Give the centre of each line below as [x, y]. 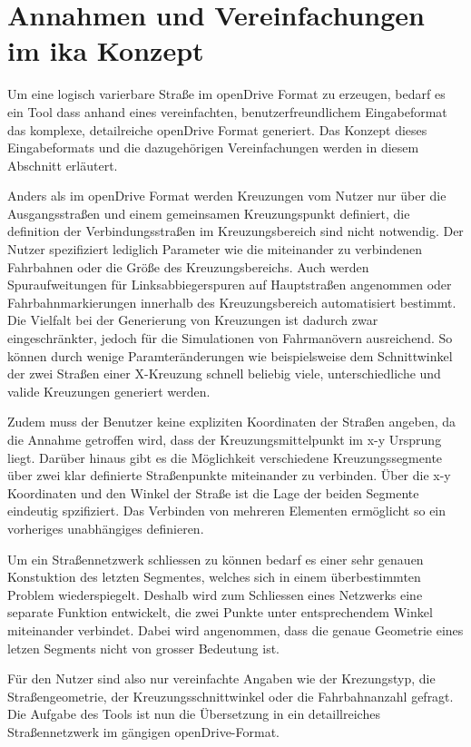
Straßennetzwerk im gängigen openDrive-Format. [144, 731]
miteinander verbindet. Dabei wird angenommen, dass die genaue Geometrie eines [235, 629]
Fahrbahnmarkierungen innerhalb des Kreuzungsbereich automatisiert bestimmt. [232, 302]
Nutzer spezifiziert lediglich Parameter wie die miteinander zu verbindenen [215, 249]
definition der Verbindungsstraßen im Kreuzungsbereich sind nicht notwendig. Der [235, 231]
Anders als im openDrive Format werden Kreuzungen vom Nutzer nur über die [227, 196]
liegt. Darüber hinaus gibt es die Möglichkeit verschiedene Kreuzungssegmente [225, 457]
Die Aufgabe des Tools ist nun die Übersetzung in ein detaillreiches [194, 714]
